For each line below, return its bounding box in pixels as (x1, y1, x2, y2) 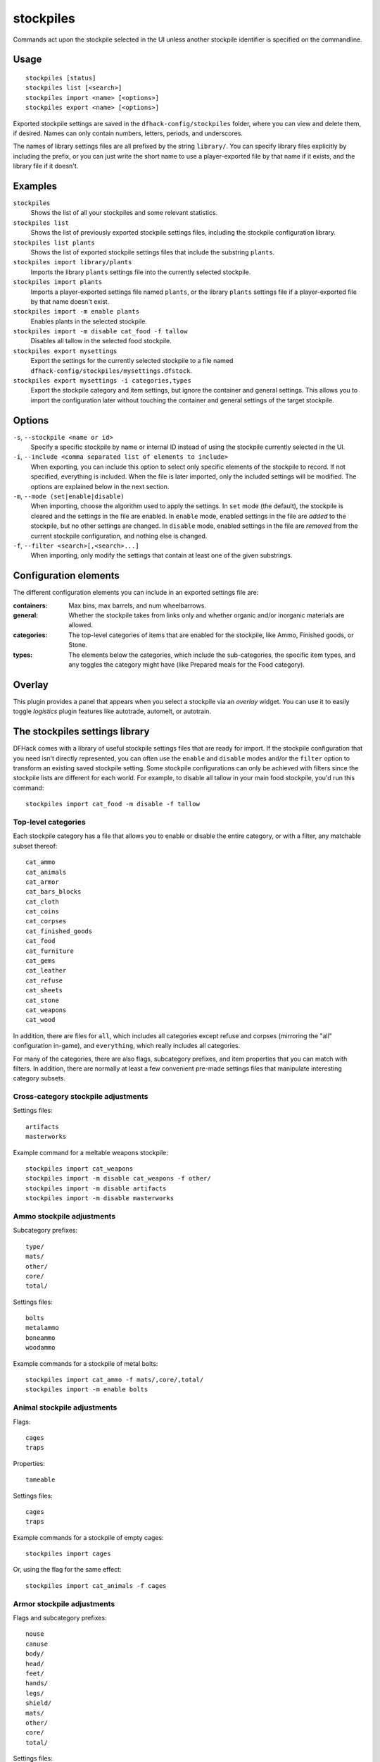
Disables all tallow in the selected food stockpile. (30, 337, 172, 345)
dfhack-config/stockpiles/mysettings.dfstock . (30, 366, 193, 375)
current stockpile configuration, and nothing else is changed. (30, 531, 208, 540)
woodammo (25, 1343, 56, 1352)
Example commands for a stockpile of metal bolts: (13, 1359, 158, 1367)
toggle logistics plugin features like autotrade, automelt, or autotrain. (13, 707, 211, 715)
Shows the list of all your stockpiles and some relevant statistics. (30, 209, 218, 217)
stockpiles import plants (13, 278, 103, 286)
